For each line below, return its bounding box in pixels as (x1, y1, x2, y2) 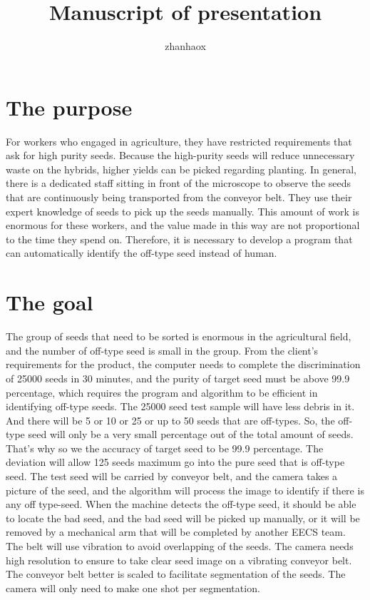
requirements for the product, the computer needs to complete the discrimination (6, 357, 361, 372)
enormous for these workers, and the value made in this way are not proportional (6, 218, 360, 233)
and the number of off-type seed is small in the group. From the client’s (6, 342, 319, 357)
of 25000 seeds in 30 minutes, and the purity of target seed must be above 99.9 (6, 370, 350, 385)
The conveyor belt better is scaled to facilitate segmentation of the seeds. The (6, 566, 346, 581)
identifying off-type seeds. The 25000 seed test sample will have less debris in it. (6, 399, 355, 414)
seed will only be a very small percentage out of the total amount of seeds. (28, 427, 354, 442)
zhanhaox (165, 39, 206, 54)
